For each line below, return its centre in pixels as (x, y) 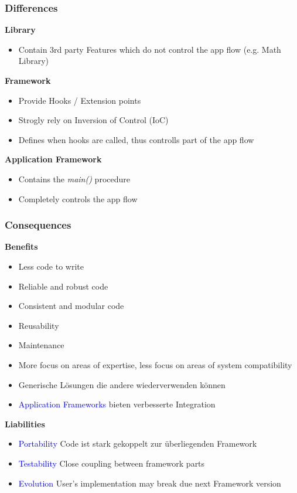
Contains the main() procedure (74, 178)
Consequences (38, 225)
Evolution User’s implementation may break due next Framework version (150, 483)
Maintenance (41, 345)
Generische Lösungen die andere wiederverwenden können (122, 384)
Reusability (39, 325)
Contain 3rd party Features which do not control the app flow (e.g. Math (150, 49)
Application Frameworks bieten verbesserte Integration (117, 404)
